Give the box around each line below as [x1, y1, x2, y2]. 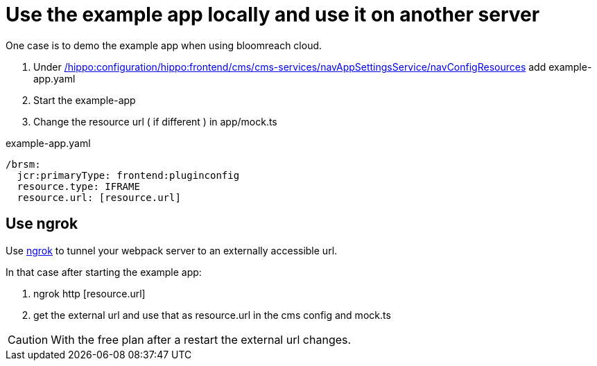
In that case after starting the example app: [6, 265, 202, 278]
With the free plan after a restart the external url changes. [51, 332, 352, 347]
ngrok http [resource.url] [33, 287, 146, 299]
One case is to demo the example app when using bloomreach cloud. [6, 39, 322, 51]
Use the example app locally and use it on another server [6, 3, 540, 26]
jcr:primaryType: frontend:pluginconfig [17, 169, 240, 181]
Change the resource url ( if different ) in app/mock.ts [33, 115, 277, 128]
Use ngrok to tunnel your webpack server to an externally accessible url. [6, 244, 338, 256]
